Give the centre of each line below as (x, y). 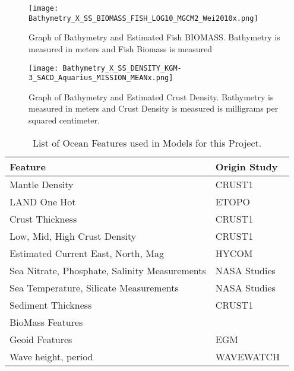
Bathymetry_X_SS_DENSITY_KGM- (122, 68)
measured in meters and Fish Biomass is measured (120, 48)
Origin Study (246, 166)
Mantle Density (42, 184)
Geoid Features (41, 339)
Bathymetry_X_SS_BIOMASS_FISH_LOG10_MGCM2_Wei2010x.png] (143, 18)
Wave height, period (51, 356)
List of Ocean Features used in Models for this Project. (147, 142)
